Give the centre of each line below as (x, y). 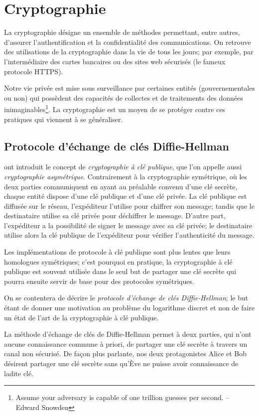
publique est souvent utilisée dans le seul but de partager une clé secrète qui (120, 271)
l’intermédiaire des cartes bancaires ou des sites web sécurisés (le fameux (115, 61)
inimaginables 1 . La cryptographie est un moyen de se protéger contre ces (115, 108)
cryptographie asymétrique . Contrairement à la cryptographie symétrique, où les (126, 176)
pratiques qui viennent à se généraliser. (64, 119)
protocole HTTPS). (34, 71)
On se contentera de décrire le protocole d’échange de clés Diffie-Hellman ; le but (126, 298)
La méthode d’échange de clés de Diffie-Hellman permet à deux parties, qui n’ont (128, 334)
